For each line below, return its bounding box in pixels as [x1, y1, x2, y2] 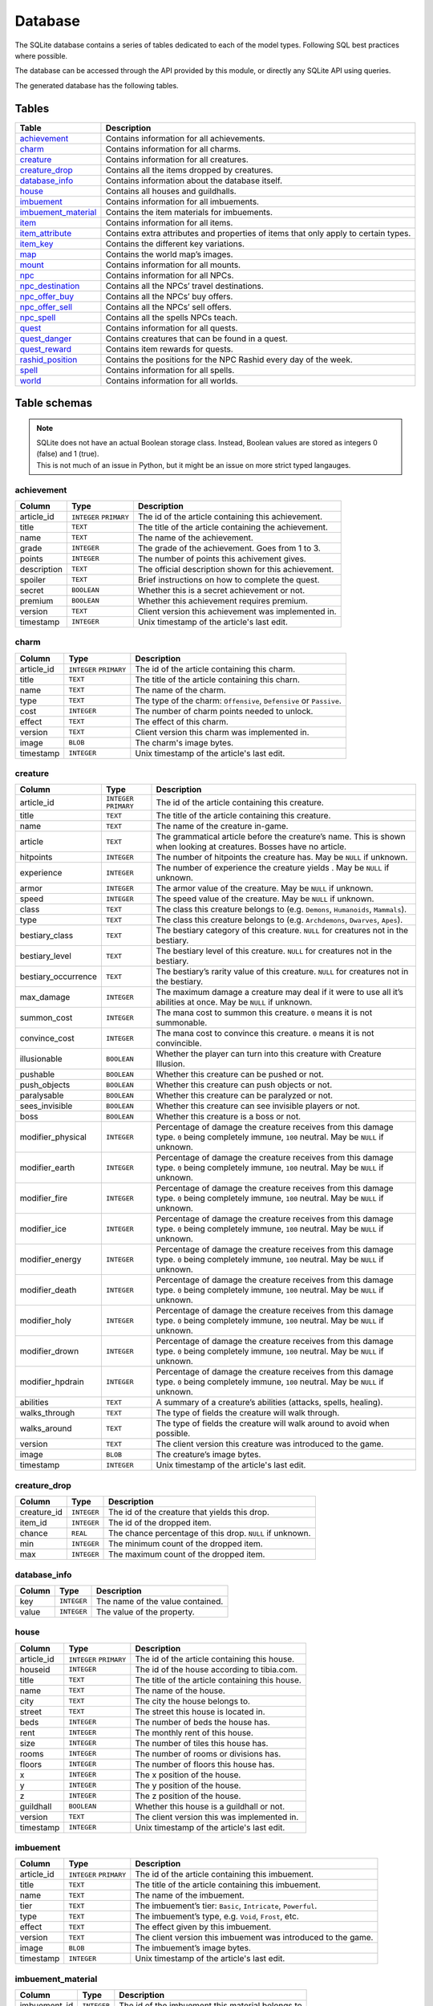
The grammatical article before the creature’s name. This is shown [156, 831, 407, 843]
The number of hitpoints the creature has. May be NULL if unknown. [156, 851, 408, 863]
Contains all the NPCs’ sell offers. [105, 301, 232, 312]
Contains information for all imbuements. [105, 196, 260, 207]
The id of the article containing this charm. [135, 663, 296, 674]
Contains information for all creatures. [105, 153, 249, 164]
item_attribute [19, 227, 72, 238]
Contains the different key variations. [105, 238, 245, 249]
